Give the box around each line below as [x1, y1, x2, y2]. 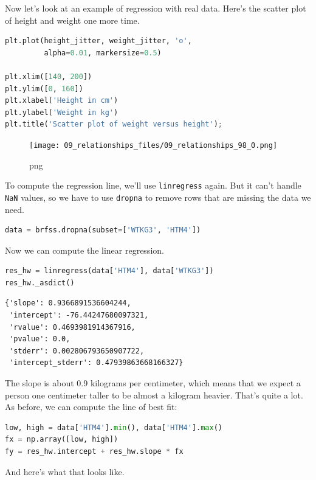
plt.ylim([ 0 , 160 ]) [5, 84, 83, 93]
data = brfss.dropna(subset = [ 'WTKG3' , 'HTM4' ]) [5, 226, 201, 235]
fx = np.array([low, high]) [5, 435, 118, 444]
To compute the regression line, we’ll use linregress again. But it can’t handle [5, 179, 301, 192]
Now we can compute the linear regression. [5, 243, 164, 256]
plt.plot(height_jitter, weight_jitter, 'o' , [5, 37, 192, 46]
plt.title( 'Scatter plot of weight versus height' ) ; [5, 120, 222, 129]
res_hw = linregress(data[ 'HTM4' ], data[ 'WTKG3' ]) [5, 266, 214, 276]
